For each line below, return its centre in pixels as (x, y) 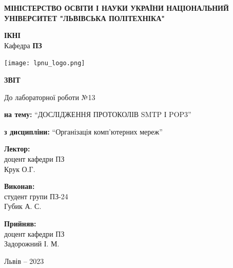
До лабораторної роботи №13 (50, 97)
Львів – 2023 (24, 261)
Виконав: (20, 186)
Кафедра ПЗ (23, 45)
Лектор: (17, 149)
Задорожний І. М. (32, 244)
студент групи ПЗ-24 (36, 196)
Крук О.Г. (20, 169)
